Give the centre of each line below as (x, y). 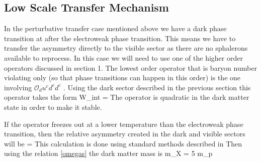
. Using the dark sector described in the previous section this (157, 87)
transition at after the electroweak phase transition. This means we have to (120, 38)
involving (18, 87)
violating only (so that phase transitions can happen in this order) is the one (122, 77)
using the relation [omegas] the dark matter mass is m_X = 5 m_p (108, 153)
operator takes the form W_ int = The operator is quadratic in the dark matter (127, 97)
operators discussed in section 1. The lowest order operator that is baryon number (130, 67)
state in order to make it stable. (53, 107)
